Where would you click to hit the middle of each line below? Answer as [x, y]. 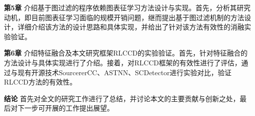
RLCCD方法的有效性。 [40, 82]
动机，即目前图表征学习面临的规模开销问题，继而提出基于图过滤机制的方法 [124, 17]
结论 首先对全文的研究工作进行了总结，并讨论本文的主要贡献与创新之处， [122, 98]
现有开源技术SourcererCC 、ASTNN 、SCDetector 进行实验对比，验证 [124, 72]
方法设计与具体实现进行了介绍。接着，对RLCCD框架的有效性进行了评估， [123, 62]
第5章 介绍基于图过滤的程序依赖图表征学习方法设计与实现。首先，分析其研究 [127, 7]
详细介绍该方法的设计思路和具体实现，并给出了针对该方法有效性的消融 [131, 27]
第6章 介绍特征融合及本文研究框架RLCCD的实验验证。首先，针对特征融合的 [126, 53]
